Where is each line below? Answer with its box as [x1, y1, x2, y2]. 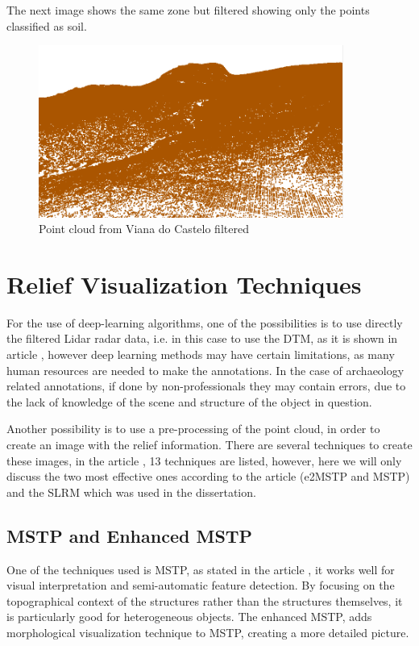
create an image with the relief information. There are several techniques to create [6, 436, 413, 452]
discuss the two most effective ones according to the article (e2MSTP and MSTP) [6, 468, 410, 485]
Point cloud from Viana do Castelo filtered [39, 220, 249, 237]
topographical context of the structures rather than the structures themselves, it [6, 592, 403, 609]
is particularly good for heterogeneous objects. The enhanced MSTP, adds [6, 608, 372, 625]
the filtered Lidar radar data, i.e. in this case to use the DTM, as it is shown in [6, 330, 398, 347]
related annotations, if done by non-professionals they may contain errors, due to [6, 377, 406, 394]
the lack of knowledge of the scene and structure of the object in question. [6, 393, 372, 410]
